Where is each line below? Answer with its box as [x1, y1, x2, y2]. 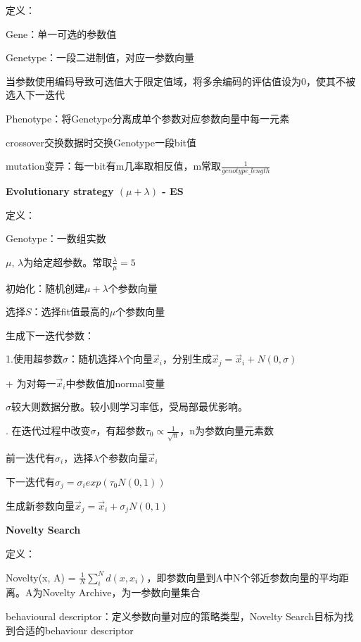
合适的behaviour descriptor [15, 622, 134, 637]
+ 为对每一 [6, 375, 56, 390]
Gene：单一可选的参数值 [6, 26, 117, 41]
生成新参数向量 [6, 498, 75, 513]
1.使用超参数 [6, 351, 63, 366]
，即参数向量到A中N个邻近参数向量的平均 [146, 569, 339, 584]
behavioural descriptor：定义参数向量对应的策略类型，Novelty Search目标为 [6, 609, 344, 624]
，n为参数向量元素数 [179, 423, 274, 438]
